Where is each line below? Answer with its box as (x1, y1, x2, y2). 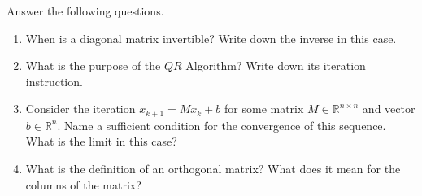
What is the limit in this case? (25, 133, 177, 150)
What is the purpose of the (25, 57, 161, 74)
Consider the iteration (25, 100, 136, 117)
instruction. (25, 72, 83, 89)
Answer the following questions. (7, 2, 164, 19)
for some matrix (224, 100, 304, 117)
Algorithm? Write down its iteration (185, 57, 366, 74)
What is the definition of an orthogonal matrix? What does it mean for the (25, 160, 401, 177)
